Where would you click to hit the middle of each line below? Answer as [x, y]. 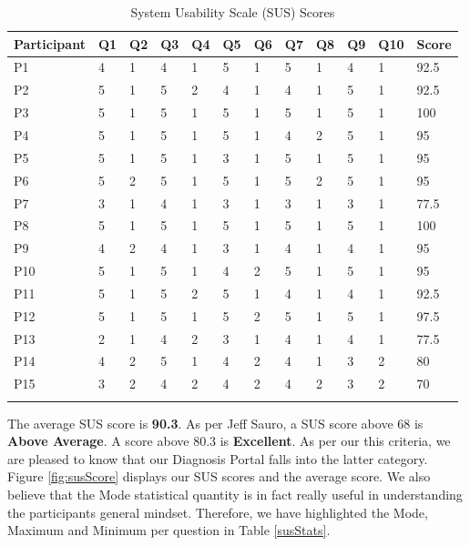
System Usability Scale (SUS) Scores [233, 12]
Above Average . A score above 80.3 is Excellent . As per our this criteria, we [229, 441]
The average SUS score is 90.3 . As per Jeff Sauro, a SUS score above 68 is [215, 423]
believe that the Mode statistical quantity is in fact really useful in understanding [235, 494]
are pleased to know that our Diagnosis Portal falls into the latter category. [218, 458]
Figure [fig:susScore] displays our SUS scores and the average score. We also [219, 476]
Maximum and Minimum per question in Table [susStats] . [169, 530]
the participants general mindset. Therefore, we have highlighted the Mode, [218, 512]
